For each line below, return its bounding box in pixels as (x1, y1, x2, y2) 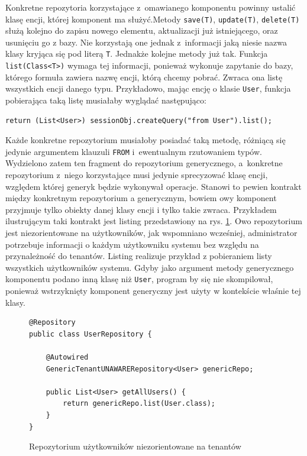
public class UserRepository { (29, 329, 152, 338)
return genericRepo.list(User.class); (63, 399, 215, 408)
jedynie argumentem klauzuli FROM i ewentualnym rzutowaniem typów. (5, 145, 262, 157)
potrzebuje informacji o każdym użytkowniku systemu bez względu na (5, 238, 259, 250)
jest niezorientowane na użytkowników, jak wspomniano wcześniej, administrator (5, 227, 298, 238)
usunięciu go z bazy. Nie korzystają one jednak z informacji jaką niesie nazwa (5, 35, 287, 48)
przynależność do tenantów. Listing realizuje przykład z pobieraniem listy (5, 250, 272, 262)
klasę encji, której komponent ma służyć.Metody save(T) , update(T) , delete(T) (5, 12, 300, 25)
